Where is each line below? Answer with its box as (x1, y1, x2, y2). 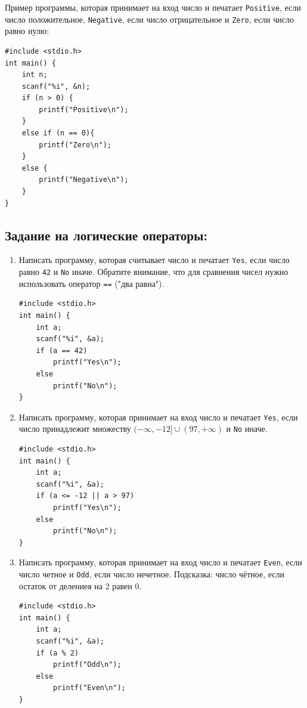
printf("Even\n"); (53, 684, 126, 692)
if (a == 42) (36, 346, 88, 355)
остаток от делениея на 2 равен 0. (18, 579, 142, 592)
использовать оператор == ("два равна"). (18, 277, 165, 289)
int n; (21, 70, 48, 79)
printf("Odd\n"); (53, 660, 122, 669)
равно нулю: (5, 24, 49, 37)
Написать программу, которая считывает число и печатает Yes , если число (18, 253, 290, 266)
